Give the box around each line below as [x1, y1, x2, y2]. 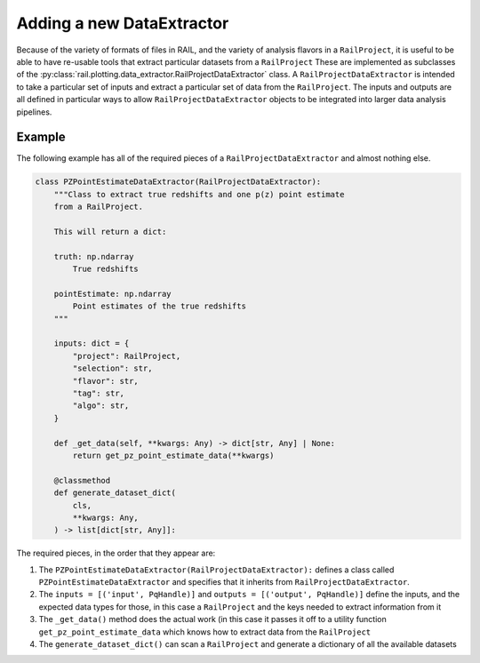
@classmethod [53, 475, 111, 485]
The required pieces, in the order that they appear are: [16, 547, 216, 559]
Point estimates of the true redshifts [72, 301, 246, 311]
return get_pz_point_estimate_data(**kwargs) [72, 450, 275, 460]
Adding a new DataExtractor [16, 13, 229, 33]
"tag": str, [72, 388, 124, 399]
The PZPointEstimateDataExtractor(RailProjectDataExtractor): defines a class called [38, 564, 395, 575]
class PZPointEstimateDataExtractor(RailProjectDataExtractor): [35, 177, 322, 187]
